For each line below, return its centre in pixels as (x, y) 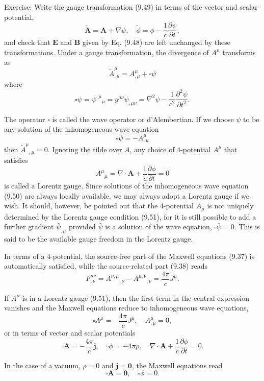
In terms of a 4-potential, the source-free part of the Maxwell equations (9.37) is (129, 256)
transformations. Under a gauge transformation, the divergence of (107, 52)
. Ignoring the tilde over (85, 149)
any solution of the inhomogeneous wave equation (82, 129)
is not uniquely (230, 206)
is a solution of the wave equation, (159, 227)
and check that (27, 42)
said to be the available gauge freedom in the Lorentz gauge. (99, 238)
